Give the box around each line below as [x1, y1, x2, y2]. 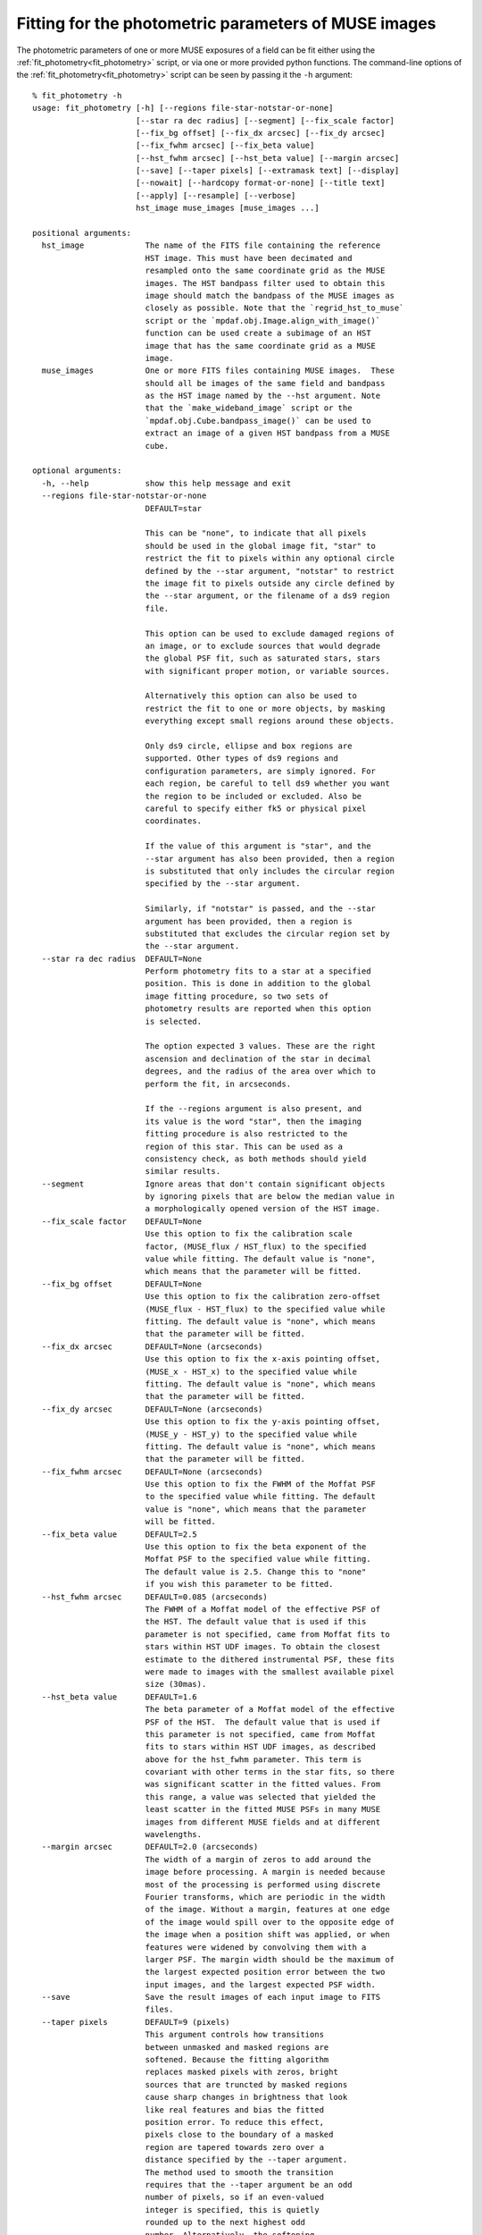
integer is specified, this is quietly [145, 2205, 320, 2214]
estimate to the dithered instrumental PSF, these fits [145, 1654, 395, 1665]
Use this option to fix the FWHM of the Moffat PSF [145, 1480, 377, 1489]
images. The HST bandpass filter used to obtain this [145, 278, 386, 288]
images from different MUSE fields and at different [145, 1817, 381, 1827]
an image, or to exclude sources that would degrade [145, 640, 381, 651]
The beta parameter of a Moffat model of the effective [145, 1704, 395, 1715]
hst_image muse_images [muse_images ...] [135, 203, 320, 214]
